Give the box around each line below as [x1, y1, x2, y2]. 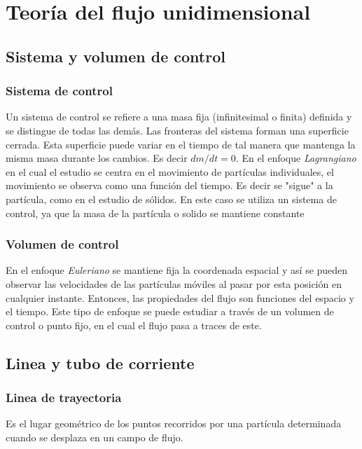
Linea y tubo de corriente [6, 352, 195, 373]
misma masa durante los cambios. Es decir [6, 151, 188, 165]
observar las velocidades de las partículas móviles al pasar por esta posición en [6, 276, 342, 291]
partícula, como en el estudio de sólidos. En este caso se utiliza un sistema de [6, 191, 337, 206]
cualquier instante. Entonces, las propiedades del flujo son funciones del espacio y [6, 290, 354, 305]
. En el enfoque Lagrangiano [235, 151, 356, 165]
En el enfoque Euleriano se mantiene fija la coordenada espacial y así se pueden [6, 263, 348, 277]
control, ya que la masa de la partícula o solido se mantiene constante [6, 205, 305, 220]
